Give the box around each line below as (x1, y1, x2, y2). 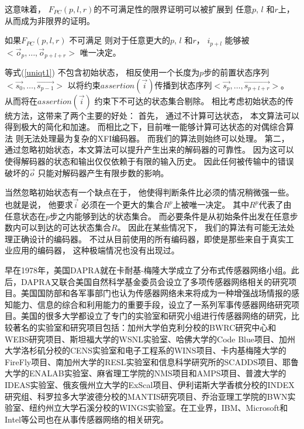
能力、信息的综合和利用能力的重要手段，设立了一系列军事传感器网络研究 (12, 298, 291, 310)
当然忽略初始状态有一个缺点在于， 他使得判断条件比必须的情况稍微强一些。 (5, 186, 294, 198)
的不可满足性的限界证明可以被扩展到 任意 (94, 3, 252, 15)
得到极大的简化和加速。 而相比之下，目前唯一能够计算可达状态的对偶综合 (5, 121, 286, 133)
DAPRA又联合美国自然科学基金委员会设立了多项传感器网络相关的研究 (20, 275, 289, 287)
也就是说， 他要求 (5, 198, 73, 211)
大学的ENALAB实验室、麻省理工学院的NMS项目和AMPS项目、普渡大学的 (5, 367, 286, 379)
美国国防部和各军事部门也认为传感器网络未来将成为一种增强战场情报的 (20, 287, 291, 299)
